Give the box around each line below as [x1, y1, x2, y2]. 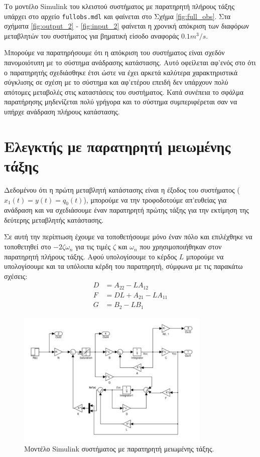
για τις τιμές [75, 241, 111, 252]
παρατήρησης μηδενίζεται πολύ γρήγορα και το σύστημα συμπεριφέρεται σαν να [4, 96, 237, 107]
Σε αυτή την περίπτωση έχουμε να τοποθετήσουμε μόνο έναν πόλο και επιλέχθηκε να [4, 231, 252, 242]
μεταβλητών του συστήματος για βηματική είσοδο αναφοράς [4, 30, 179, 41]
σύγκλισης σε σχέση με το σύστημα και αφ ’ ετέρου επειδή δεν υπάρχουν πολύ [4, 77, 228, 87]
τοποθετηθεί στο [4, 241, 51, 252]
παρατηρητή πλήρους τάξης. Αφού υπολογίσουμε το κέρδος [4, 251, 177, 261]
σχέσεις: [4, 270, 28, 281]
